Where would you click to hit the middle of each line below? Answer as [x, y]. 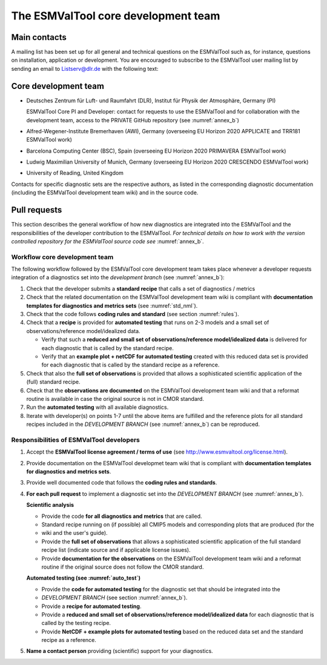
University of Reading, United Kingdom [75, 173]
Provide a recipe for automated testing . [91, 606]
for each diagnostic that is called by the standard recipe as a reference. [130, 365]
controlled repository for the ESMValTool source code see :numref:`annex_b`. [107, 241]
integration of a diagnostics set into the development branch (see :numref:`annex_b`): [118, 277]
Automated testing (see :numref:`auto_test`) [83, 578]
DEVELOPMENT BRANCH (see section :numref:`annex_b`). [114, 598]
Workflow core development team [62, 257]
